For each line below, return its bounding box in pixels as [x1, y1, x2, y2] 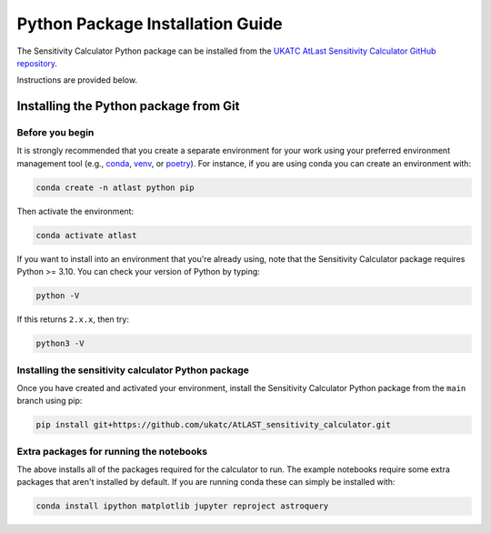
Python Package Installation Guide [16, 14, 283, 34]
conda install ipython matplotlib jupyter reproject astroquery [35, 501, 329, 511]
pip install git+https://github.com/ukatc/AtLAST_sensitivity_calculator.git [35, 419, 391, 430]
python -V [35, 291, 80, 301]
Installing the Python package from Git [16, 98, 240, 114]
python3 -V [35, 338, 85, 349]
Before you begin [16, 126, 95, 139]
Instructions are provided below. [16, 75, 138, 85]
